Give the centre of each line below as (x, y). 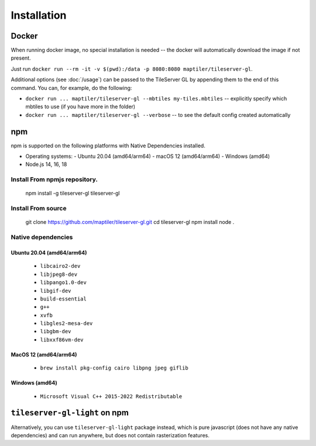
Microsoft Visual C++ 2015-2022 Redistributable (111, 396)
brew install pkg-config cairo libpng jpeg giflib (114, 368)
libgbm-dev (56, 331)
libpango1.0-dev (63, 283)
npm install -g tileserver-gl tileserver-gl (73, 193)
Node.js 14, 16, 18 (46, 164)
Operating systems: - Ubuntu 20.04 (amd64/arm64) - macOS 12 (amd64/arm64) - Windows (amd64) (148, 156)
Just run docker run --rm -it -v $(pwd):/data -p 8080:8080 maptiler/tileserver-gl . (132, 69)
